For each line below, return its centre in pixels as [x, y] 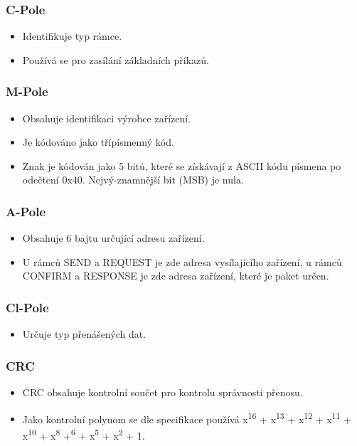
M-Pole [27, 91]
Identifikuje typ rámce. [72, 36]
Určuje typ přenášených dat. [84, 334]
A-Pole [26, 211]
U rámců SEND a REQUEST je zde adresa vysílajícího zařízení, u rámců [182, 261]
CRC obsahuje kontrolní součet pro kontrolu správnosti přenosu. [162, 392]
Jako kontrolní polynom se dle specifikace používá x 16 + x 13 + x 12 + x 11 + [187, 418]
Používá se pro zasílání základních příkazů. [116, 59]
